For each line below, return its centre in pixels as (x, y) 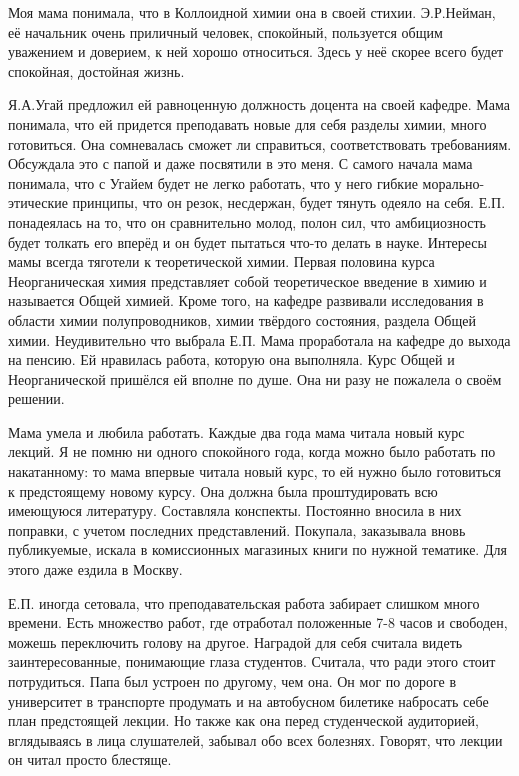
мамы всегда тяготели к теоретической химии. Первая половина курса (221, 261)
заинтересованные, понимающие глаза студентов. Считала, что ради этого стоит (252, 661)
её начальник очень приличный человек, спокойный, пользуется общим (225, 31)
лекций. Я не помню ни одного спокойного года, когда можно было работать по (252, 451)
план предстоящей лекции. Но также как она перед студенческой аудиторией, (244, 720)
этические (38, 202)
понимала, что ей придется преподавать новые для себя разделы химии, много (247, 123)
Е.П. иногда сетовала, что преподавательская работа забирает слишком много (244, 602)
